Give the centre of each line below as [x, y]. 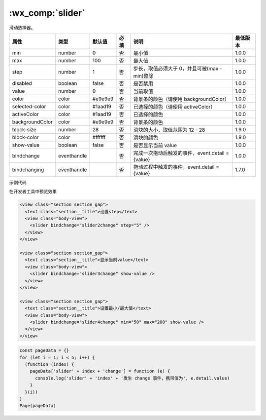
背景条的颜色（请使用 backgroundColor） [181, 99]
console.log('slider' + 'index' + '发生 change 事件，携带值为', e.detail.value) [133, 378]
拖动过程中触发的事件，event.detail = [176, 167]
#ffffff [99, 137]
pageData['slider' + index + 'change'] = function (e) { [100, 371]
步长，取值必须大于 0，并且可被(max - [178, 68]
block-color [25, 137]
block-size [24, 129]
